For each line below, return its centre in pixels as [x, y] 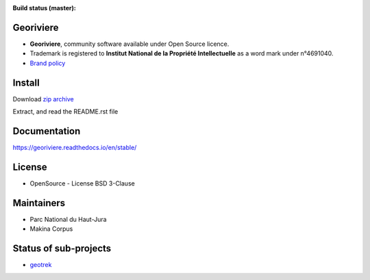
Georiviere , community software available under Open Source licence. [129, 44]
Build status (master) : [45, 8]
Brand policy [48, 63]
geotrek [41, 265]
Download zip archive [44, 99]
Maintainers [39, 203]
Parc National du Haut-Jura [68, 219]
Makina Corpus [51, 229]
